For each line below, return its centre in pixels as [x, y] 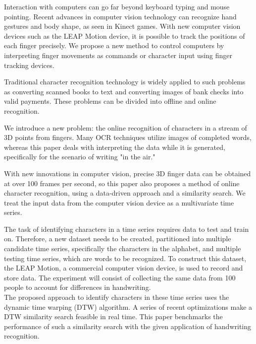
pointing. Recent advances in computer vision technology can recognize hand [120, 16]
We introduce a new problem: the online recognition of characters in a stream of [126, 127]
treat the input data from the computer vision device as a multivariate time [119, 202]
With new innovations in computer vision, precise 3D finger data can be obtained [128, 173]
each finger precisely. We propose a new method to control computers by [114, 45]
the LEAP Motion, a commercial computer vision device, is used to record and [124, 268]
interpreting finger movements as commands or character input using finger [118, 55]
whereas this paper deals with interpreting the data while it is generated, [115, 147]
